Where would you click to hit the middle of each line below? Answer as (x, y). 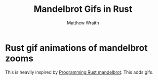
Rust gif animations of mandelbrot (77, 48)
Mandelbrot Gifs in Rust (83, 9)
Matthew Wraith (83, 23)
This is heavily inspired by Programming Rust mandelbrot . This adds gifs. (79, 72)
